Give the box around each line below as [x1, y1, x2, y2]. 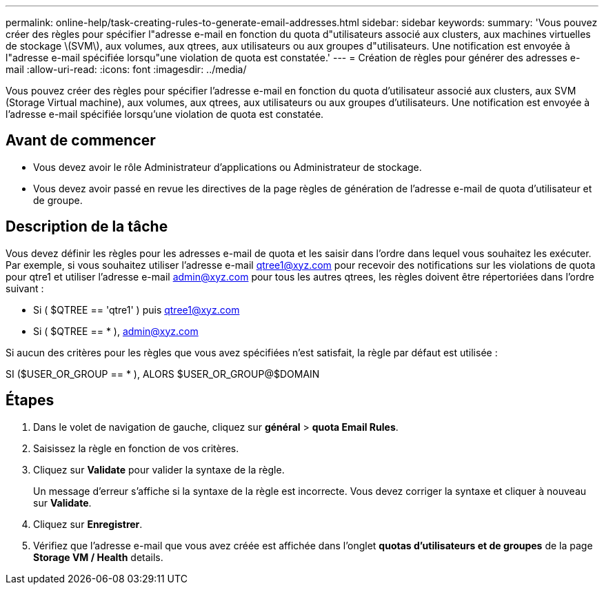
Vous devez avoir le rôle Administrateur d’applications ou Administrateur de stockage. [33, 161, 422, 173]
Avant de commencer [6, 132, 156, 150]
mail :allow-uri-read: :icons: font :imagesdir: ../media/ [6, 63, 247, 75]
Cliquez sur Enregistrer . [33, 518, 143, 530]
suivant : [6, 282, 44, 294]
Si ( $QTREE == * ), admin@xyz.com [33, 325, 199, 337]
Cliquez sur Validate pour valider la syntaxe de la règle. [33, 463, 285, 476]
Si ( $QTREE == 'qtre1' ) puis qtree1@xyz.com [33, 303, 240, 316]
